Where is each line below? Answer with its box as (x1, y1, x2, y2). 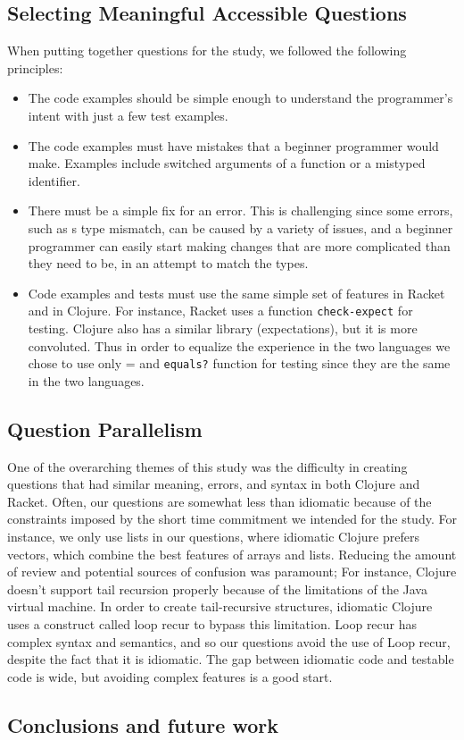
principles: (7, 58, 63, 77)
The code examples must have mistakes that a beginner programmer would (28, 136, 439, 155)
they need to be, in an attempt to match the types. (28, 254, 309, 273)
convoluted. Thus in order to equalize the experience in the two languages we (28, 336, 451, 355)
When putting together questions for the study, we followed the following (7, 41, 407, 60)
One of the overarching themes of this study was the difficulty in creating (7, 457, 408, 475)
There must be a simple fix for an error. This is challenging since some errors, (28, 201, 453, 220)
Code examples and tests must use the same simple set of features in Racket (28, 283, 445, 302)
